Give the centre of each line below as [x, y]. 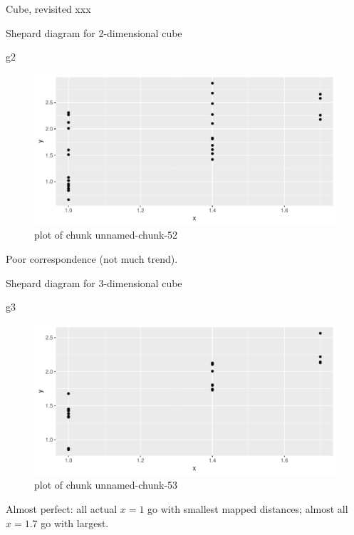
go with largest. [75, 523]
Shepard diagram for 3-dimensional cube [94, 282]
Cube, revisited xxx [48, 9]
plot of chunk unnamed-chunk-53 [106, 485]
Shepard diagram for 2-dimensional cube [94, 32]
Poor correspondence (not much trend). [92, 258]
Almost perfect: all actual [62, 508]
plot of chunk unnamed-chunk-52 [106, 235]
